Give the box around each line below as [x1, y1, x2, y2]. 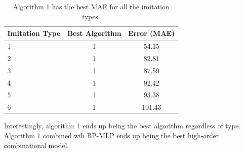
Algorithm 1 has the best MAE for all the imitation [13, 1, 169, 11]
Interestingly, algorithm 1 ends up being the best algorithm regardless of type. [4, 121, 241, 131]
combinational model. [4, 140, 69, 150]
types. [82, 11, 100, 21]
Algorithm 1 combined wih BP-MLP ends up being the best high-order [4, 130, 219, 140]
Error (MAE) [128, 28, 175, 38]
